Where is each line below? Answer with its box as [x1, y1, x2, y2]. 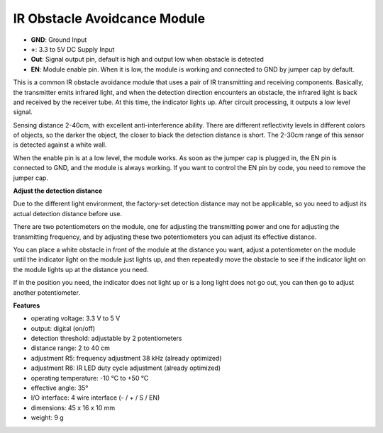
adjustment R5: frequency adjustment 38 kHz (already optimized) [30, 354, 223, 362]
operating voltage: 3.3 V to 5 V [30, 314, 121, 322]
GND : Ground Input [30, 35, 87, 44]
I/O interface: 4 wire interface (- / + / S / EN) [30, 393, 160, 402]
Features [13, 301, 40, 310]
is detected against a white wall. [13, 140, 107, 149]
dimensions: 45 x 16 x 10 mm [30, 403, 116, 412]
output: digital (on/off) [30, 324, 96, 332]
